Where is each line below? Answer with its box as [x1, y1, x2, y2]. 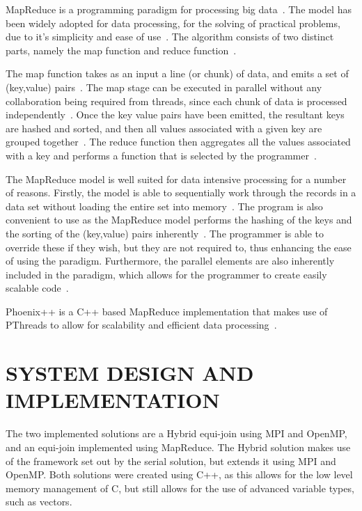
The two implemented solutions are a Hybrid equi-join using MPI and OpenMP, [6, 426, 347, 441]
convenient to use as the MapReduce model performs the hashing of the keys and [6, 212, 352, 227]
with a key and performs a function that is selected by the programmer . [6, 148, 317, 162]
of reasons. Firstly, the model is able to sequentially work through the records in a [6, 185, 356, 200]
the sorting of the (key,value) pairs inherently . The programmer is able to [6, 226, 324, 240]
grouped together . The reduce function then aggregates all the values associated [6, 134, 351, 149]
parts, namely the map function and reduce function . [6, 42, 237, 57]
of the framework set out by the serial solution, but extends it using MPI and [6, 453, 336, 468]
